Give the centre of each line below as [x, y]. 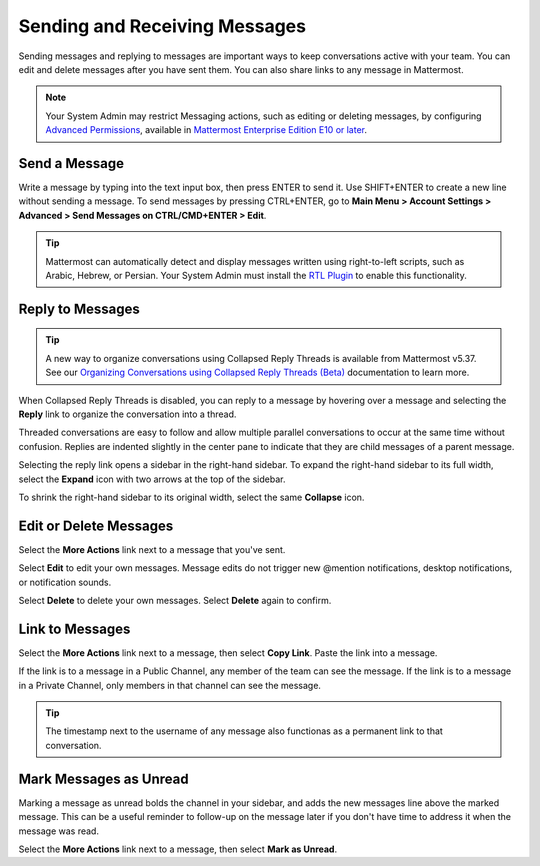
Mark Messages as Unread [103, 778]
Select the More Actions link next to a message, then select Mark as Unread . [178, 849]
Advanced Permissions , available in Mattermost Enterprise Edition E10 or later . [206, 130]
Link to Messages [74, 628]
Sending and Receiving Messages [162, 26]
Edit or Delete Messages [96, 525]
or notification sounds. [65, 582]
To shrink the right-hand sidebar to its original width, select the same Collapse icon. [191, 497]
